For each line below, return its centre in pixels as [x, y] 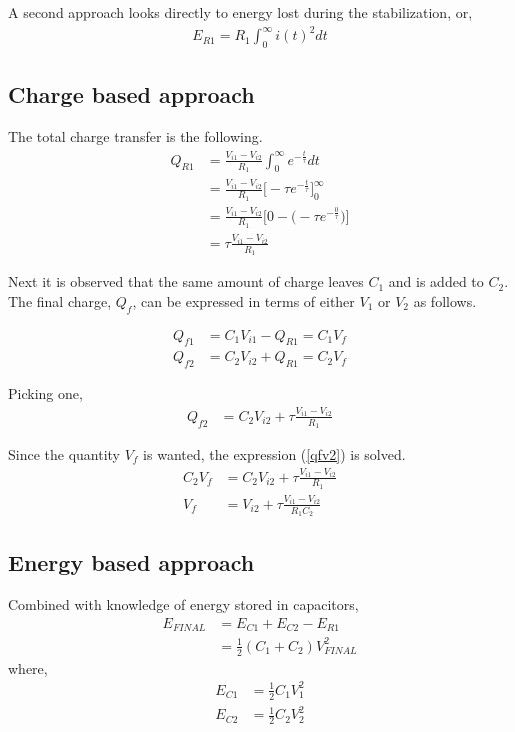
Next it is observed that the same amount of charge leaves [186, 281]
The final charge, [60, 300]
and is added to [436, 281]
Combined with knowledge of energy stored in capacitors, [183, 604]
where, [28, 667]
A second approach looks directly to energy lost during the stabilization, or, [240, 12]
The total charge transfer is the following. [135, 136]
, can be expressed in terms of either [243, 300]
